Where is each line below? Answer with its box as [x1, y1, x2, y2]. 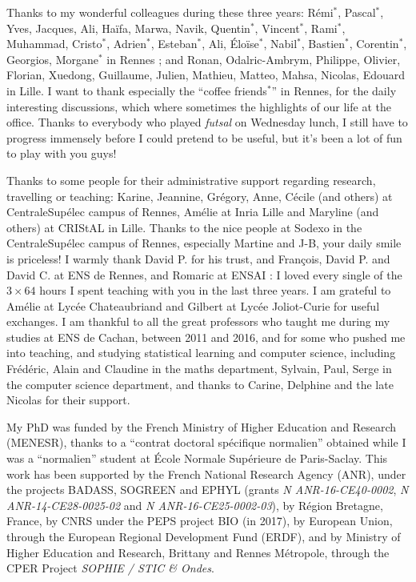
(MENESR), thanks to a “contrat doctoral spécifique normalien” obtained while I [6, 434, 406, 451]
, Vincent [254, 19, 300, 36]
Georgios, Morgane [6, 50, 98, 67]
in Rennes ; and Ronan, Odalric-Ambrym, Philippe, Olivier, [106, 50, 401, 67]
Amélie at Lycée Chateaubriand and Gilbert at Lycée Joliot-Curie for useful [6, 297, 380, 314]
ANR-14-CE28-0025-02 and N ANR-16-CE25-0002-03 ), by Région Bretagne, [6, 496, 383, 513]
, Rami [304, 19, 338, 36]
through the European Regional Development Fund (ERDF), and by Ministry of [6, 528, 401, 544]
